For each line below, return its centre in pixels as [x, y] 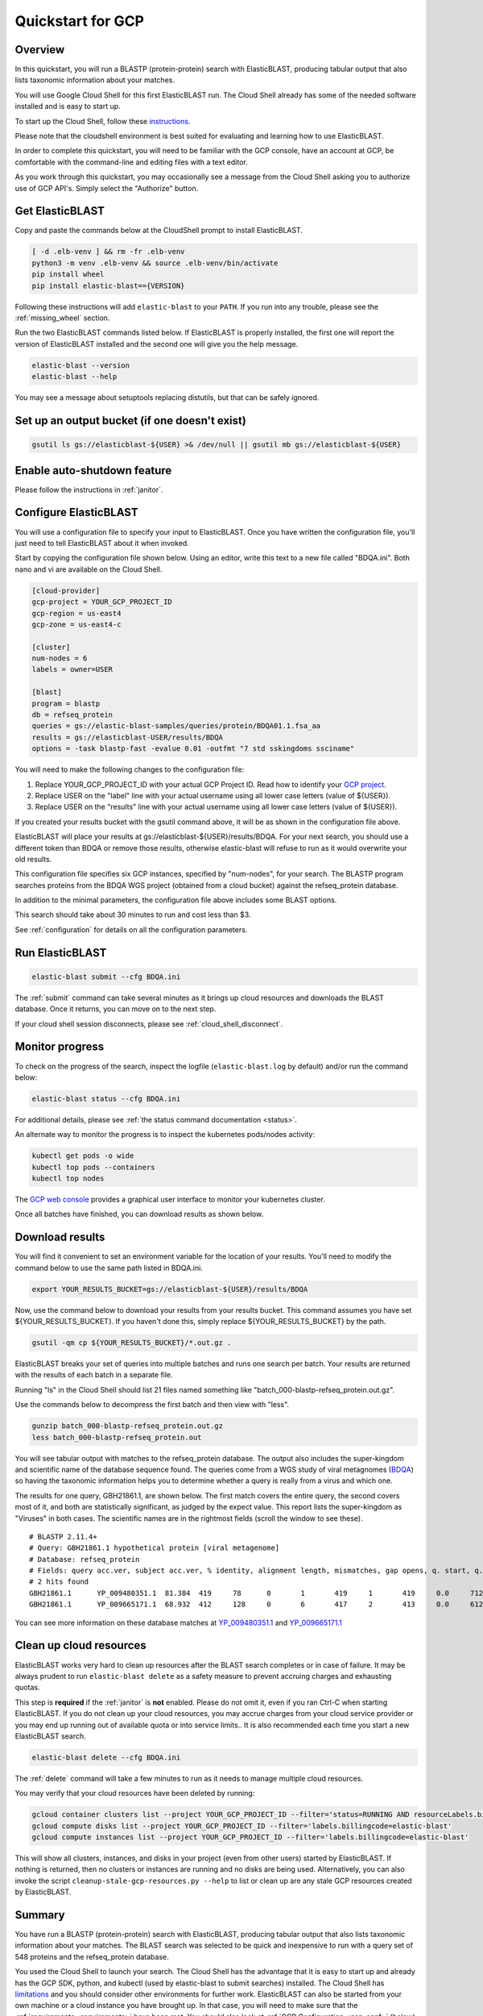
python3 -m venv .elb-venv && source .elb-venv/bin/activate [155, 263]
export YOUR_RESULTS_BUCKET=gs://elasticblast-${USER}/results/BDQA [170, 1289]
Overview [40, 50]
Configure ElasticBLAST [76, 512]
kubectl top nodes [68, 1179]
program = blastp [66, 703]
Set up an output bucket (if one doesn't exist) [131, 421]
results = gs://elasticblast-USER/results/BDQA [127, 737]
